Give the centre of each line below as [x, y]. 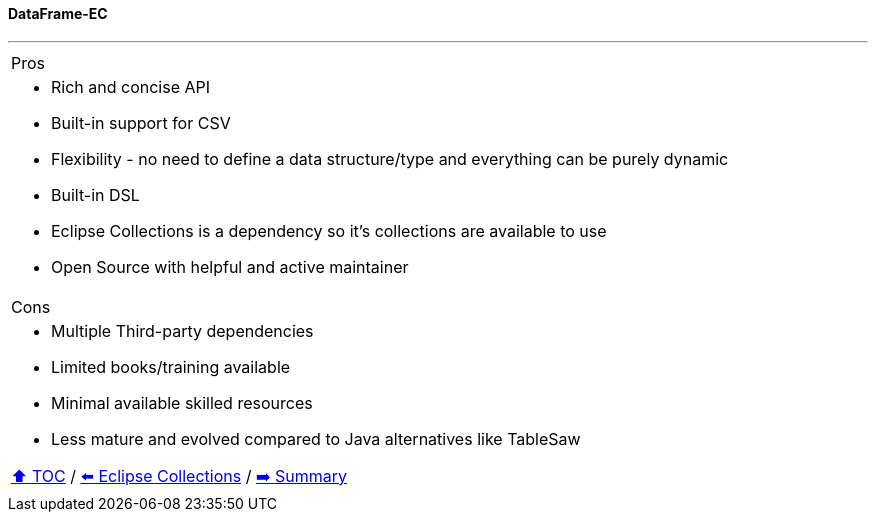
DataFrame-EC [58, 13]
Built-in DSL [95, 194]
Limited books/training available [171, 366]
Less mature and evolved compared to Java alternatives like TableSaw [316, 438]
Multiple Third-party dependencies [182, 330]
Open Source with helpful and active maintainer [230, 266]
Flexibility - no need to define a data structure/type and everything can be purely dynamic [390, 158]
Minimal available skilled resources [182, 402]
